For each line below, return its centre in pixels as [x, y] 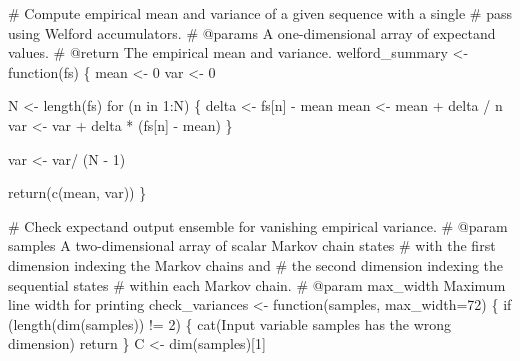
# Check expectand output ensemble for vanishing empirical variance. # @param [258, 225]
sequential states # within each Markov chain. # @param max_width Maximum [257, 284]
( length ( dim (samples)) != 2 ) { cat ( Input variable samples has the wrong [230, 323]
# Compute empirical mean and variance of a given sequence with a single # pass [260, 13]
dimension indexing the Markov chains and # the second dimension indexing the [256, 264]
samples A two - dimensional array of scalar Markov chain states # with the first [252, 245]
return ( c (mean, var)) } [77, 192]
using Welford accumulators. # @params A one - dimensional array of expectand [252, 32]
